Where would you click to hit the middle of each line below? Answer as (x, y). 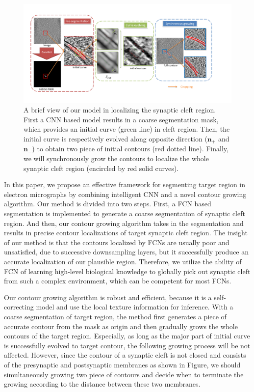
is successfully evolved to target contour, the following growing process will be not (127, 345)
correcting (19, 307)
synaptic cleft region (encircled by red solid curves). (101, 168)
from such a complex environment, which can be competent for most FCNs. (118, 281)
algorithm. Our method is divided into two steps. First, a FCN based (108, 204)
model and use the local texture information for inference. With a (135, 307)
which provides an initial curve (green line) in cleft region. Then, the (127, 129)
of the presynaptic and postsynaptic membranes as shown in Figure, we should (122, 364)
